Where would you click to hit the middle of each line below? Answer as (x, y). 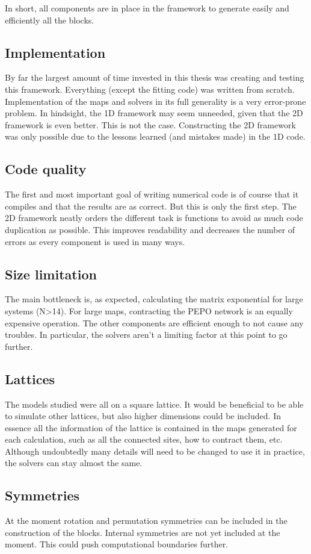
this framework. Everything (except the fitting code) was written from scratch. (150, 89)
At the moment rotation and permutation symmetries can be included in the (146, 521)
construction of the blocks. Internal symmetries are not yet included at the (143, 532)
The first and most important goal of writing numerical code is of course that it (152, 194)
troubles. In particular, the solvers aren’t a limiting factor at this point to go (146, 335)
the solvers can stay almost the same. (74, 463)
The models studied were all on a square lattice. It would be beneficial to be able (154, 404)
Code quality (46, 169)
